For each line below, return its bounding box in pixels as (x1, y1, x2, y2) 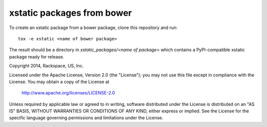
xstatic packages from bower (9, 7, 132, 18)
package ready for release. (9, 54, 64, 60)
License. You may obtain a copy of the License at (9, 79, 110, 85)
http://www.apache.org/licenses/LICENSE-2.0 (21, 90, 115, 96)
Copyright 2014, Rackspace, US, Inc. (9, 63, 84, 69)
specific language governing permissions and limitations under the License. (9, 115, 163, 121)
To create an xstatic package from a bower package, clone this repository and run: (9, 25, 178, 31)
